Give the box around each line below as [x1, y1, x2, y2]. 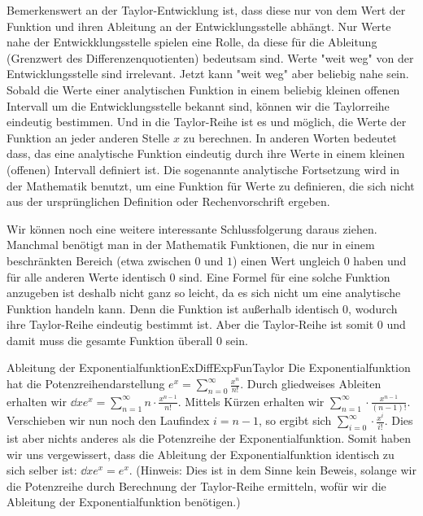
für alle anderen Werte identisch [7, 268, 166, 285]
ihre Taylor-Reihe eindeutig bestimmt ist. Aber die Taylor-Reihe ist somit [7, 316, 374, 333]
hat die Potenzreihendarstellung [7, 375, 165, 392]
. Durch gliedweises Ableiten [240, 375, 382, 392]
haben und [353, 251, 407, 269]
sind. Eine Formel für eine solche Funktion [179, 268, 390, 285]
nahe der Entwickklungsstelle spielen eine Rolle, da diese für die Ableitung [7, 33, 377, 50]
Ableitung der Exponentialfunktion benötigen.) [7, 493, 241, 510]
